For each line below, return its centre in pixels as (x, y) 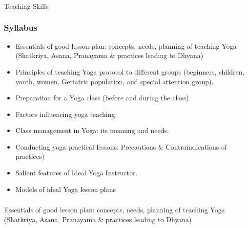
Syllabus (21, 28)
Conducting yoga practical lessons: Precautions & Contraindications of (121, 146)
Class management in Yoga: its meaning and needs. (92, 130)
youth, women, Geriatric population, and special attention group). (114, 81)
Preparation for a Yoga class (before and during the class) (102, 98)
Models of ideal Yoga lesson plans (66, 189)
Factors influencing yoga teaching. (66, 114)
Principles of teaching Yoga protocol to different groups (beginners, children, (130, 71)
